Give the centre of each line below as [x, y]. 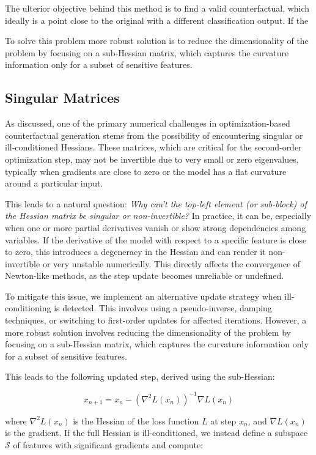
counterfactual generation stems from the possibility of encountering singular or [154, 135]
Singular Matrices [62, 98]
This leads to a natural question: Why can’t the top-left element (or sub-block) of [156, 203]
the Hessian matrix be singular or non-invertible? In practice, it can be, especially [158, 216]
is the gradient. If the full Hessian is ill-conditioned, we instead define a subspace [156, 433]
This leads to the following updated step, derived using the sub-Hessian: [140, 376]
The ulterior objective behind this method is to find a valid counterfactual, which [157, 8]
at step [223, 420]
